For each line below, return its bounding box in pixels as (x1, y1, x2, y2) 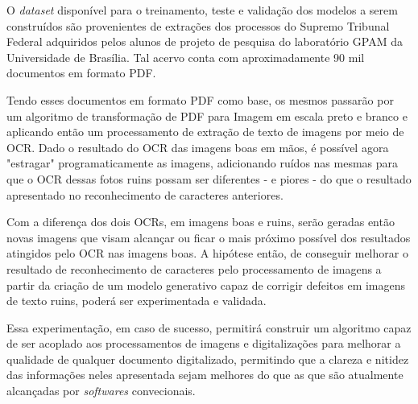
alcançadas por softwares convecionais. (6, 382, 196, 399)
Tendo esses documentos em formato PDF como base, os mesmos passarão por (6, 91, 394, 108)
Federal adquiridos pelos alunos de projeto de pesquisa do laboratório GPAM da (6, 33, 403, 50)
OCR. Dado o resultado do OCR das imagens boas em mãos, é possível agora (6, 138, 389, 155)
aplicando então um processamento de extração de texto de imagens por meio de (6, 123, 404, 140)
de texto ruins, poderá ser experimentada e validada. (6, 292, 267, 309)
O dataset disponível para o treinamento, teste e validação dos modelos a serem (6, 2, 398, 18)
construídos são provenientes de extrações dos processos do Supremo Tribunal (6, 17, 390, 34)
